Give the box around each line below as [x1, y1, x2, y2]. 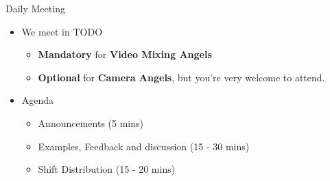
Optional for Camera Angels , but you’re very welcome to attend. [38, 70, 325, 84]
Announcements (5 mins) [38, 115, 143, 130]
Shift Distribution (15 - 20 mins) [38, 162, 176, 176]
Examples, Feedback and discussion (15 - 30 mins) [38, 139, 250, 153]
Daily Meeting [5, 1, 65, 15]
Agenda [21, 93, 54, 107]
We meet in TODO [21, 24, 103, 38]
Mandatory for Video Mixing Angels [38, 47, 212, 61]
